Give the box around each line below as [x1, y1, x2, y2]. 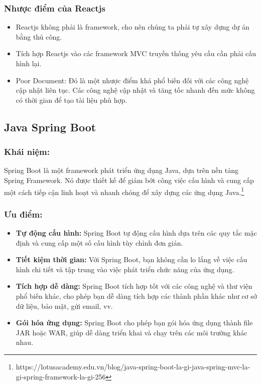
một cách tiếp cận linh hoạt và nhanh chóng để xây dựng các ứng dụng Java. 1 [4, 185, 244, 197]
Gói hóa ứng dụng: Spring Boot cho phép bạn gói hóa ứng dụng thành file [16, 317, 253, 328]
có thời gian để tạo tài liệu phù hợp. [16, 94, 127, 105]
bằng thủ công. [16, 31, 62, 42]
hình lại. [16, 58, 42, 68]
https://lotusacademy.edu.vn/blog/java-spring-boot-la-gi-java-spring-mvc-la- [16, 361, 250, 371]
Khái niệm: [4, 145, 50, 158]
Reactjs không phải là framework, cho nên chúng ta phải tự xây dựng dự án [16, 22, 249, 32]
